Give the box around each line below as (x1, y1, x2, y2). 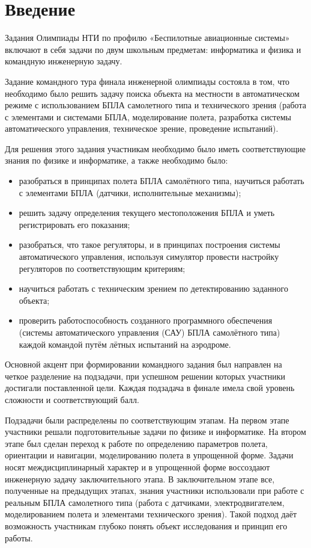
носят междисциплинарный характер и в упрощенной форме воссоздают (5, 460, 270, 473)
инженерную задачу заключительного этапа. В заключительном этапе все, (5, 472, 275, 485)
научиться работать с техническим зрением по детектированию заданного (19, 282, 288, 295)
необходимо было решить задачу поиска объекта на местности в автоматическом (5, 87, 300, 99)
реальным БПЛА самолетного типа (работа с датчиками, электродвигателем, (5, 496, 285, 508)
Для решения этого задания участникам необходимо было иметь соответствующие (5, 142, 306, 155)
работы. (5, 531, 33, 544)
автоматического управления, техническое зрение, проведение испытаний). (5, 122, 279, 135)
